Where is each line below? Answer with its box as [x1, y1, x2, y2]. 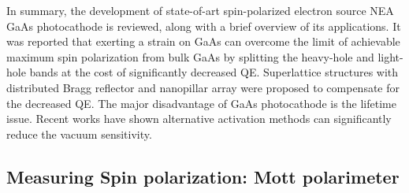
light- [377, 48, 403, 65]
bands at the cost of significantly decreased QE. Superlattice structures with [29, 64, 399, 80]
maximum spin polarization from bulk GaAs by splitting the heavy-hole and [6, 48, 374, 65]
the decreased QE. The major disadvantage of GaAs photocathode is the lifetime [6, 95, 396, 111]
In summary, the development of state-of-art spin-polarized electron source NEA [6, 2, 394, 18]
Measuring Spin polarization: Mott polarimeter [6, 164, 400, 188]
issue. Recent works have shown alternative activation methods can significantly [6, 110, 392, 127]
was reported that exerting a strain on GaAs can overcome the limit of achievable [6, 33, 400, 50]
